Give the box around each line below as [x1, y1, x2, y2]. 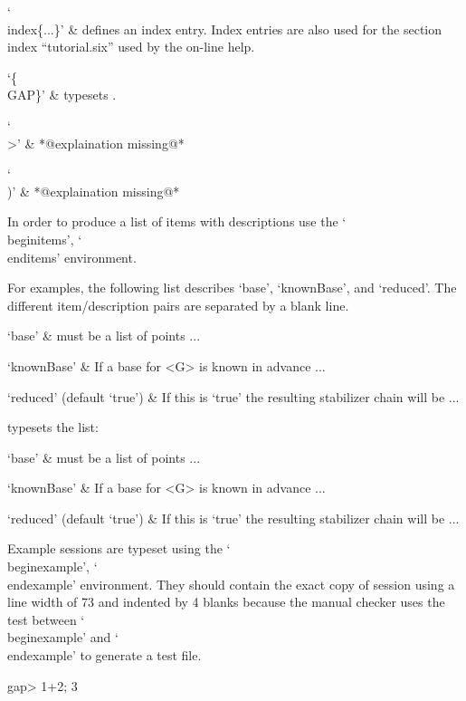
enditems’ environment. [7, 247, 137, 266]
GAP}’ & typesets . [7, 85, 117, 104]
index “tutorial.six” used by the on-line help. [7, 37, 255, 56]
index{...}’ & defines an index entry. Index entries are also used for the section [7, 19, 442, 38]
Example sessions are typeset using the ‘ [7, 539, 231, 558]
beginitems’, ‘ [7, 229, 82, 248]
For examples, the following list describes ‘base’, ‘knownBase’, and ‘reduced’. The [7, 278, 457, 297]
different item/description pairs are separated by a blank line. [7, 295, 349, 314]
